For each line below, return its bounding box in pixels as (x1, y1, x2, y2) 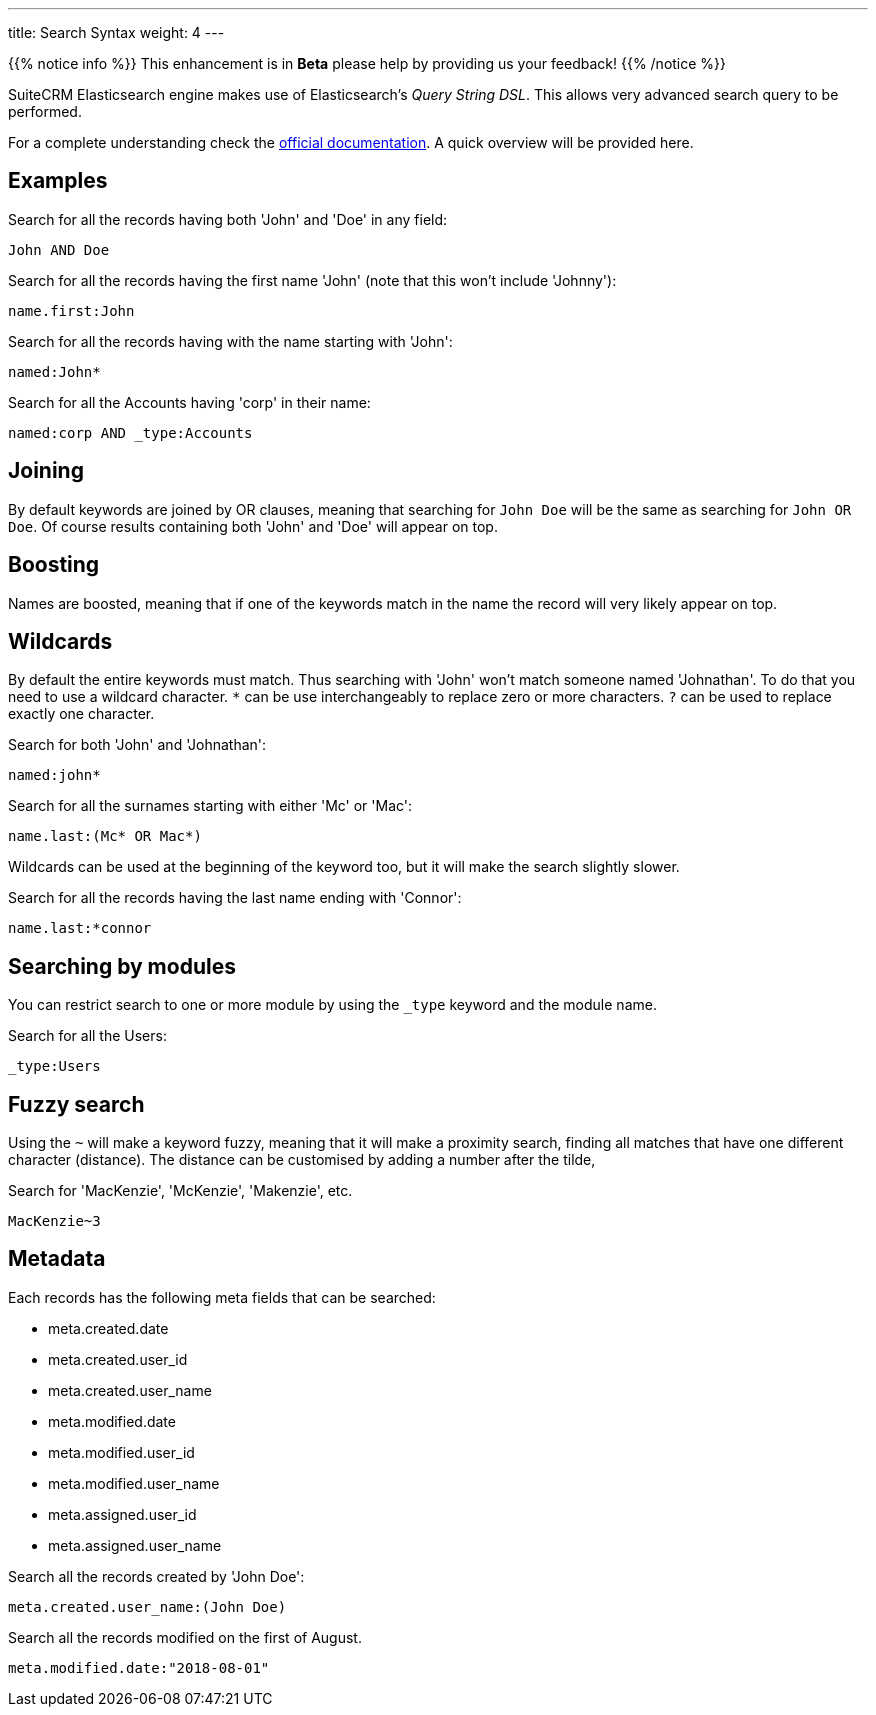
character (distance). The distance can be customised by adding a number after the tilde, (8, 1151, 596, 1169)
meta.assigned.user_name (48, 1536, 222, 1554)
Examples (8, 168, 108, 194)
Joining (8, 458, 84, 484)
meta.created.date (48, 1319, 169, 1337)
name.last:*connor (8, 920, 152, 937)
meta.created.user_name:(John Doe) (8, 1598, 287, 1615)
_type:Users (8, 1058, 101, 1075)
